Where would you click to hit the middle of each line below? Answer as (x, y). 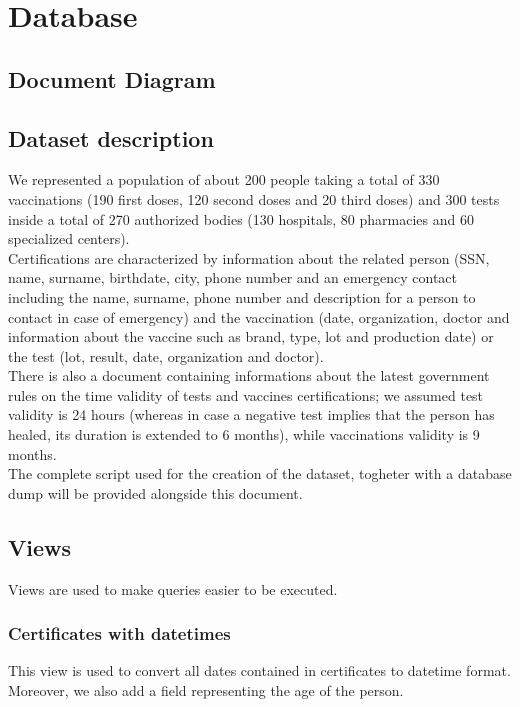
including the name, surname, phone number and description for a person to (242, 296)
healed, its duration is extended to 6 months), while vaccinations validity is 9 (244, 434)
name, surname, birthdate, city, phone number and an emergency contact (233, 277)
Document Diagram (112, 78)
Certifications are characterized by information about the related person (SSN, (249, 257)
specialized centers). (69, 238)
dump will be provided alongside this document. (155, 492)
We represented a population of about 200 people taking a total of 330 (224, 179)
